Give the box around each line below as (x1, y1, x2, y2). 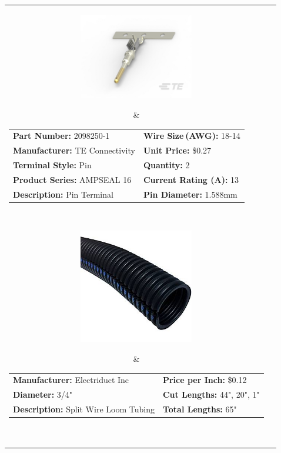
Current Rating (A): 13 (143, 173, 239, 185)
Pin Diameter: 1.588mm (143, 188, 237, 200)
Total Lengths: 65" (162, 403, 237, 415)
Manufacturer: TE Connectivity (13, 144, 135, 156)
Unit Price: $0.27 (143, 144, 212, 156)
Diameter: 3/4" (13, 388, 73, 401)
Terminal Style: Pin (13, 159, 92, 171)
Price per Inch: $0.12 (162, 374, 247, 386)
